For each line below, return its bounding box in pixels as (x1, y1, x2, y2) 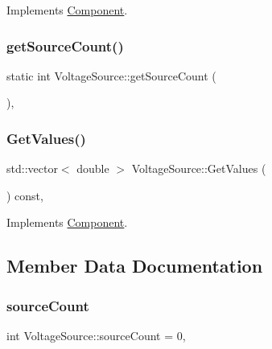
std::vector (6, 160, 58, 177)
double (76, 160, 109, 177)
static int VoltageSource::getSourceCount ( (6, 67, 216, 84)
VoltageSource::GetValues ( (131, 160, 266, 177)
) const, (6, 187, 43, 203)
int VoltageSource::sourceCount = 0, (6, 327, 186, 343)
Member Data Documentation (6, 253, 263, 278)
